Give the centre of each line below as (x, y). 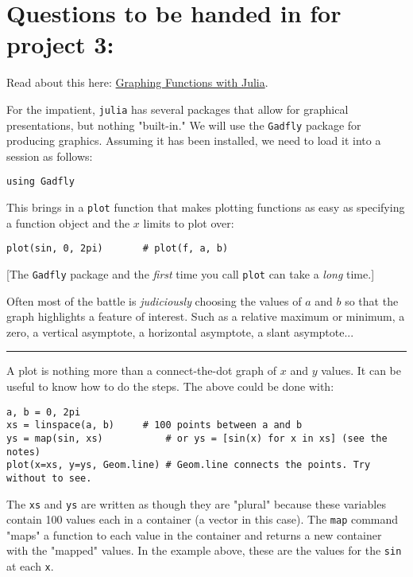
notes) (23, 452)
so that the (372, 300)
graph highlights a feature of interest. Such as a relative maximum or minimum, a (206, 316)
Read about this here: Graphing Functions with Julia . (137, 82)
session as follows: (50, 156)
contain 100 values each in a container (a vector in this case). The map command (203, 519)
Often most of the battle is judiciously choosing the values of (154, 300)
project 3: (60, 44)
